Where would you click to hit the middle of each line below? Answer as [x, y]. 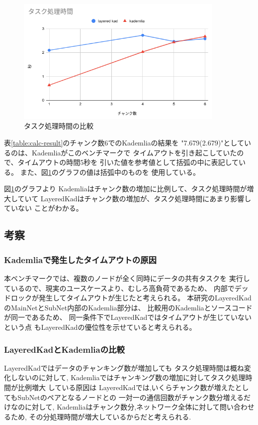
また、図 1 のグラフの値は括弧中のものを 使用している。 [110, 172]
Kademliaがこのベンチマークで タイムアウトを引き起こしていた [134, 152]
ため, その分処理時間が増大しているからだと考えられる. [101, 416]
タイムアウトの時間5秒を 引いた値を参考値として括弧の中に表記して [128, 162]
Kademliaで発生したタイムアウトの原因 [80, 259]
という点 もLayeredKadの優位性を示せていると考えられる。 [100, 327]
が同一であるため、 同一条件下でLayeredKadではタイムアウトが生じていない [128, 317]
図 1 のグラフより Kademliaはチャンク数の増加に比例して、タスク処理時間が [126, 189]
